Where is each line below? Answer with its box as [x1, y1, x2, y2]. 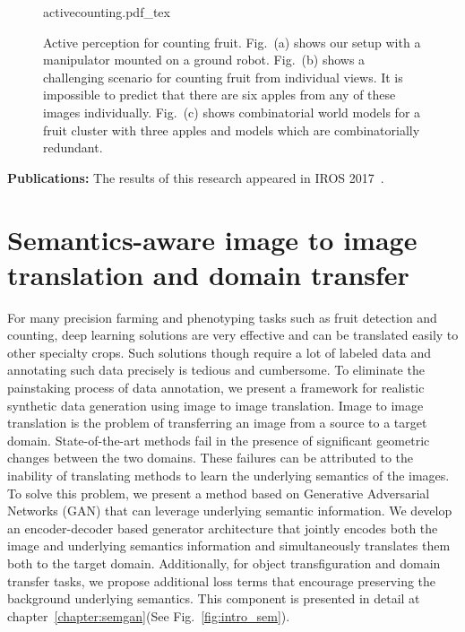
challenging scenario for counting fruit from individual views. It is [43, 67, 403, 86]
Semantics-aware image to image [7, 221, 418, 257]
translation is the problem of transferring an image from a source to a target [7, 413, 427, 432]
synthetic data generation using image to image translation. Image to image [7, 395, 424, 414]
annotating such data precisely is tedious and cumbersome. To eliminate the [7, 360, 425, 379]
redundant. [43, 138, 103, 157]
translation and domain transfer [7, 255, 409, 292]
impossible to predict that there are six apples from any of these [43, 85, 396, 104]
